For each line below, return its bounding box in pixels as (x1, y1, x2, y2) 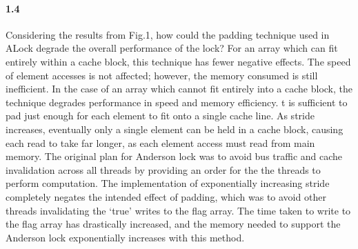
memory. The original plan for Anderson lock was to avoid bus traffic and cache (6, 149, 343, 163)
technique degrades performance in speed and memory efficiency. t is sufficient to (6, 94, 348, 109)
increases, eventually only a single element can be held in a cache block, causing (6, 121, 344, 136)
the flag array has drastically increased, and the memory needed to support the (6, 217, 341, 231)
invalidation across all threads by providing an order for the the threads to (6, 162, 321, 177)
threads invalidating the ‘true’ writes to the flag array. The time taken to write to (6, 203, 351, 217)
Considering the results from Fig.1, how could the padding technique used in (6, 27, 330, 41)
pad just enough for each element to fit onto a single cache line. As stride (6, 108, 315, 123)
